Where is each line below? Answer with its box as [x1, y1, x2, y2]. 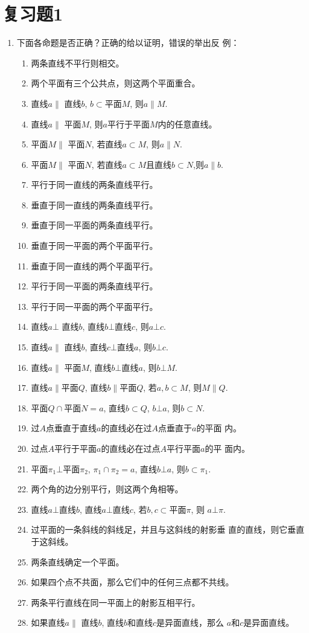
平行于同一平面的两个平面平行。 [31, 300, 158, 312]
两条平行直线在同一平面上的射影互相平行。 [31, 596, 200, 608]
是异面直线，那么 [156, 616, 225, 629]
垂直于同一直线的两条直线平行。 [31, 198, 158, 211]
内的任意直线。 [158, 117, 217, 130]
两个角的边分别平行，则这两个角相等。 [31, 483, 183, 495]
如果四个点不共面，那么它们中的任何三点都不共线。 [31, 576, 234, 588]
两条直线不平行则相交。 [31, 56, 124, 69]
